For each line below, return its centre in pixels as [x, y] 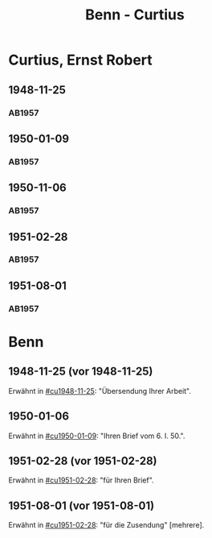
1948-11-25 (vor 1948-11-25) [81, 372]
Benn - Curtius [135, 15]
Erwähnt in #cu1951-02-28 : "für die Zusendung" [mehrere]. [106, 525]
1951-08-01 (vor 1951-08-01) [82, 505]
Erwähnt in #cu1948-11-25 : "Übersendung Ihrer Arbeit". [100, 391]
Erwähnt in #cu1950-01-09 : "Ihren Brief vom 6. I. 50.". [97, 436]
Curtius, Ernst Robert [80, 60]
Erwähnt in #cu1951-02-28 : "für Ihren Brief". [81, 480]
